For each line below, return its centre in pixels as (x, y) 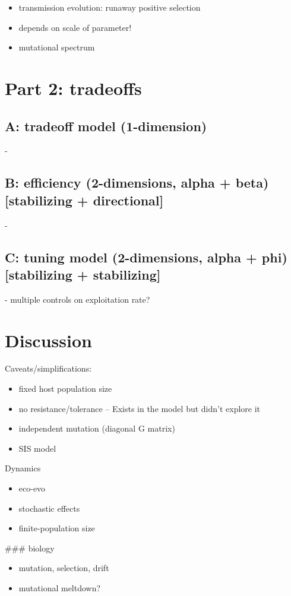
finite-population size (57, 528)
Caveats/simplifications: (48, 368)
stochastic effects (49, 508)
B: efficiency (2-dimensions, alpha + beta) (137, 183)
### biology (30, 548)
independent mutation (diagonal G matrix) (97, 428)
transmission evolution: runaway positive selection (110, 7)
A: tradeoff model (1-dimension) (106, 126)
